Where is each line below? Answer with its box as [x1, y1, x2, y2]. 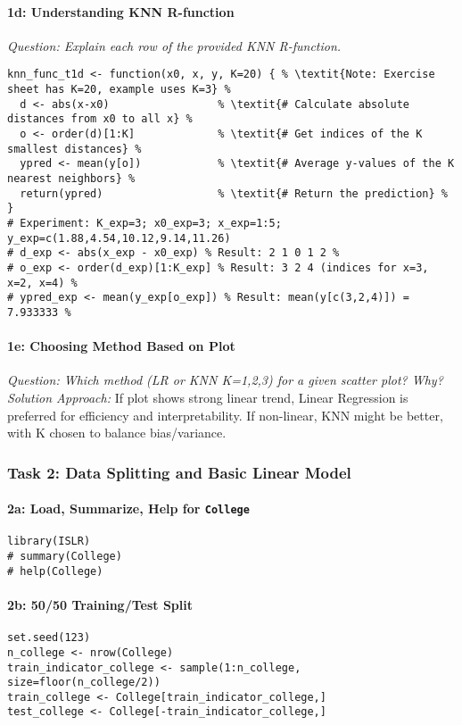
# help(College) [7, 564, 103, 578]
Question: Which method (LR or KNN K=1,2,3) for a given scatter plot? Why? [7, 371, 443, 389]
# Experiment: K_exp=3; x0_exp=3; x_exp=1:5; [7, 216, 282, 229]
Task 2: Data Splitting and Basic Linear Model [7, 461, 351, 483]
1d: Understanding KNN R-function [7, 2, 235, 21]
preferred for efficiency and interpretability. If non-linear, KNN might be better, [7, 405, 443, 424]
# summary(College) [7, 550, 122, 563]
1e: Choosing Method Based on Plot [7, 337, 235, 355]
